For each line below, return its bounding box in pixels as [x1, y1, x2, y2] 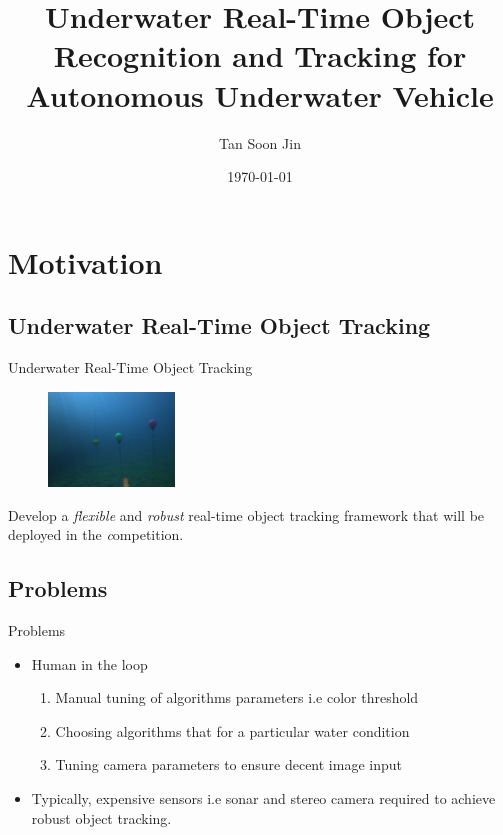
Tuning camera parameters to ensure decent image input [55, 754, 402, 775]
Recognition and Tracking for [53, 35, 467, 76]
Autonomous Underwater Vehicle [26, 74, 494, 115]
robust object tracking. [31, 807, 172, 828]
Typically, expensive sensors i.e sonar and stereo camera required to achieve [31, 788, 496, 809]
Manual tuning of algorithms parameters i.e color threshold [55, 687, 419, 708]
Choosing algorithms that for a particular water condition [55, 720, 410, 741]
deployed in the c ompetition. [8, 524, 184, 545]
